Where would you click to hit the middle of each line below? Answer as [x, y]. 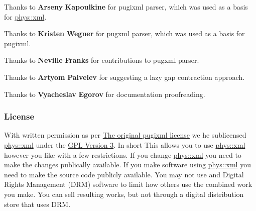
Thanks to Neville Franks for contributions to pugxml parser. [102, 60]
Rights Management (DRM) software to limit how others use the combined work [128, 184]
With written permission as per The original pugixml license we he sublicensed [125, 135]
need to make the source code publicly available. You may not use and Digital [124, 174]
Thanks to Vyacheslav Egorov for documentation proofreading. [105, 94]
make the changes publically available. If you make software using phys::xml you [127, 165]
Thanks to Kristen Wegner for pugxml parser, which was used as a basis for [124, 33]
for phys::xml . [25, 16]
